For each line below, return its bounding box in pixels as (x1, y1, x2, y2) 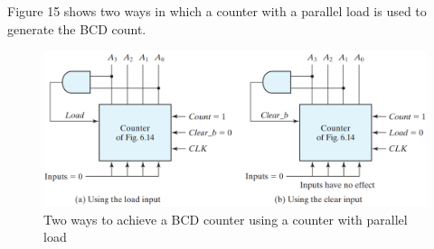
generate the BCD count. (7, 19, 146, 38)
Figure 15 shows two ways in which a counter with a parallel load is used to (7, 2, 427, 20)
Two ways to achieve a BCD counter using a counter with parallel (43, 209, 408, 228)
